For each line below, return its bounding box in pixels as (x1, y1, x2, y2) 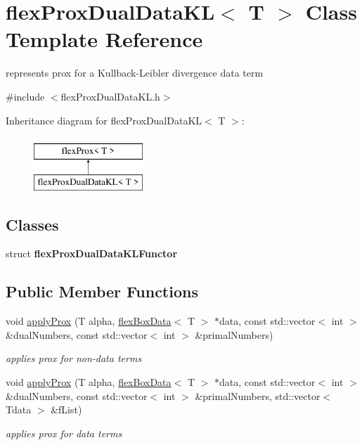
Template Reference (6, 25, 203, 53)
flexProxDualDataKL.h (60, 89, 160, 103)
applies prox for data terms (6, 425, 122, 440)
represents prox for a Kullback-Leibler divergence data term (6, 65, 264, 80)
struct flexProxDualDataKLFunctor (6, 246, 178, 261)
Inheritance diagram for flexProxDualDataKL (6, 112, 202, 127)
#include (6, 89, 45, 103)
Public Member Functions (6, 280, 198, 302)
